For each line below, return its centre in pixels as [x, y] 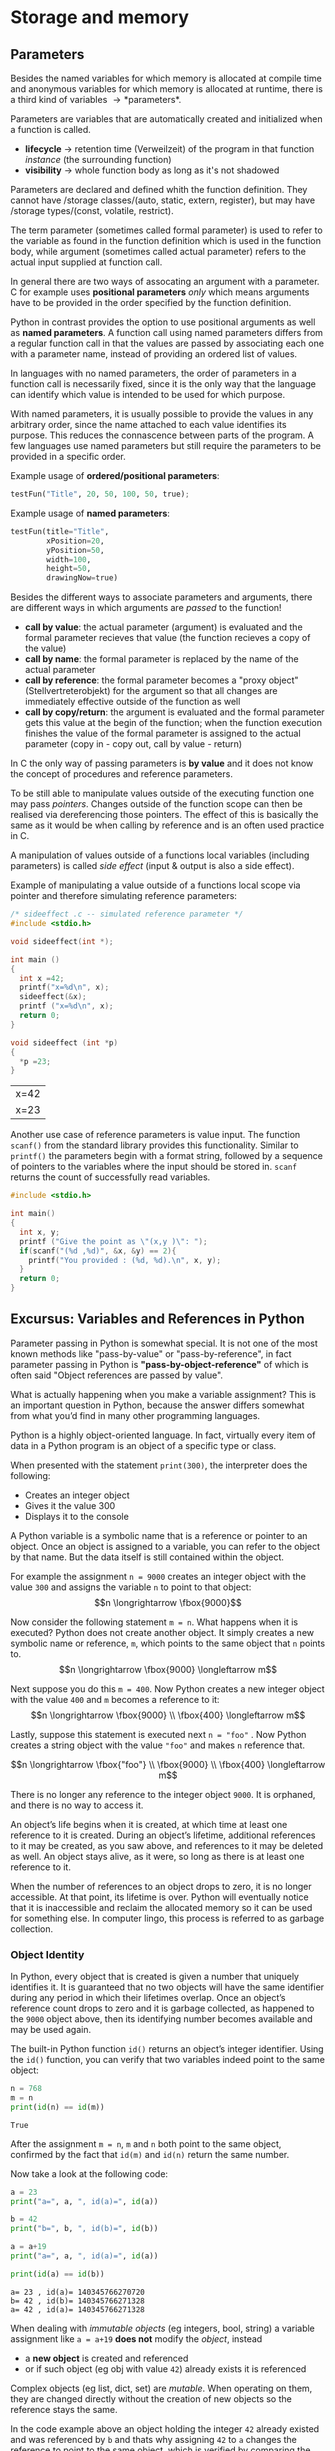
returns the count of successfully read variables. [110, 1177]
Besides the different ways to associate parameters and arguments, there [161, 597]
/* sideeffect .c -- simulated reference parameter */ [127, 914]
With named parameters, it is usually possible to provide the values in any [162, 414]
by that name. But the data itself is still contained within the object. [147, 1557]
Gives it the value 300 [70, 1505]
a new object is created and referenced [106, 2358]
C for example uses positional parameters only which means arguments [160, 292]
